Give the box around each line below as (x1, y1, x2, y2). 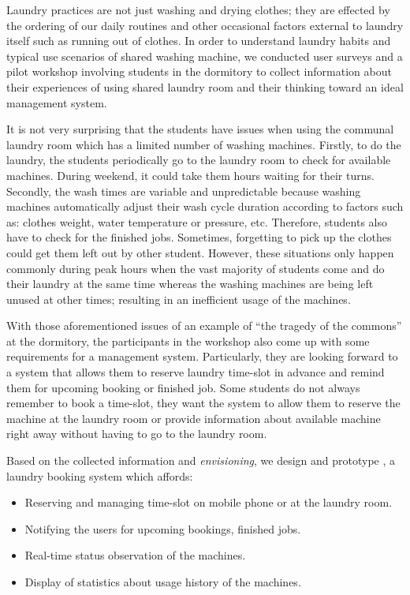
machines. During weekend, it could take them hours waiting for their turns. (6, 167, 375, 183)
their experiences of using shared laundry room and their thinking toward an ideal (6, 78, 404, 95)
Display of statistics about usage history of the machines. (24, 574, 301, 589)
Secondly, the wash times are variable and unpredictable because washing (6, 182, 361, 199)
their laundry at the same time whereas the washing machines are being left (6, 275, 374, 292)
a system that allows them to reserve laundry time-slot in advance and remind (6, 364, 385, 380)
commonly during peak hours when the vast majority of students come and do (6, 260, 385, 276)
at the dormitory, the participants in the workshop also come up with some (6, 332, 370, 349)
